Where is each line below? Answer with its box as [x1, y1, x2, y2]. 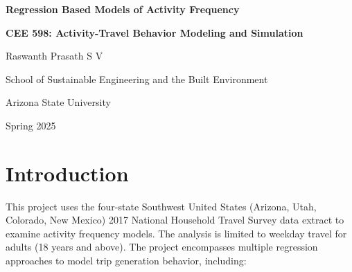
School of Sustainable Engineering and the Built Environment [6, 71, 268, 86]
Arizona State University [6, 95, 111, 109]
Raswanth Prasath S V [6, 48, 103, 63]
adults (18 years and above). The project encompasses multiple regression [6, 239, 318, 254]
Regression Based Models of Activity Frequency [6, 2, 240, 16]
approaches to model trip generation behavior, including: [6, 253, 247, 268]
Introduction [6, 158, 129, 187]
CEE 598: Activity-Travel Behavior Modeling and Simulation [6, 25, 303, 39]
